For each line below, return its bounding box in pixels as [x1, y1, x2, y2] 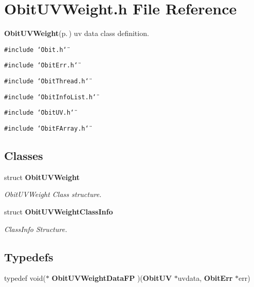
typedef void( [4, 273, 46, 283]
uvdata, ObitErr [177, 273, 233, 283]
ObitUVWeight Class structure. [4, 189, 102, 200]
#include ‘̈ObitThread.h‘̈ [4, 78, 89, 85]
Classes [4, 148, 43, 164]
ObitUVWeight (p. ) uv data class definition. [4, 28, 149, 39]
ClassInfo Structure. [4, 223, 67, 234]
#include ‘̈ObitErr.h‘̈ [4, 62, 78, 69]
